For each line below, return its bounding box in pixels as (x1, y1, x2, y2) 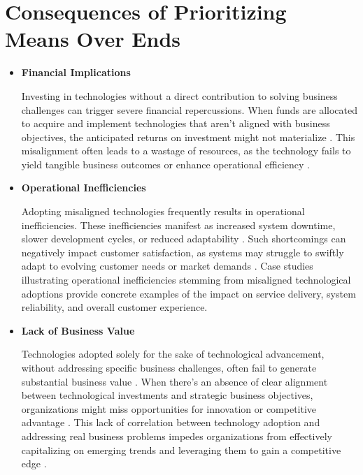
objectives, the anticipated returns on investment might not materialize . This (21, 129, 355, 144)
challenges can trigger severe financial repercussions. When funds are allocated (21, 102, 357, 117)
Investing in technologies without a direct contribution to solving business (21, 88, 338, 103)
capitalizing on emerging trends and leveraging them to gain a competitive (21, 442, 341, 457)
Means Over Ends (5, 24, 181, 53)
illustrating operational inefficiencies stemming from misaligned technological (21, 272, 351, 287)
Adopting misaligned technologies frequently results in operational (21, 204, 305, 219)
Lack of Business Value (21, 323, 135, 337)
